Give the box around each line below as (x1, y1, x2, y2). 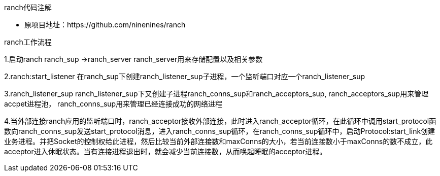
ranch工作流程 (4, 38, 52, 46)
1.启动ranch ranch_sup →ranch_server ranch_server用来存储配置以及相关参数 (4, 55, 263, 63)
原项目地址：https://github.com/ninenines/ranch (24, 20, 186, 29)
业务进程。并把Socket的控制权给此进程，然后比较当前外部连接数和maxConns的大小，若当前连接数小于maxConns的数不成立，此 (4, 137, 433, 146)
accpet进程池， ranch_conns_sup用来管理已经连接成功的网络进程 (4, 99, 223, 108)
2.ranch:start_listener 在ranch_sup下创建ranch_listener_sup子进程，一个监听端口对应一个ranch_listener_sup (4, 72, 365, 81)
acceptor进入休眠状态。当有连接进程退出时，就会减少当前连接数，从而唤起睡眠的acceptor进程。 (4, 147, 327, 156)
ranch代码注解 (4, 3, 52, 12)
